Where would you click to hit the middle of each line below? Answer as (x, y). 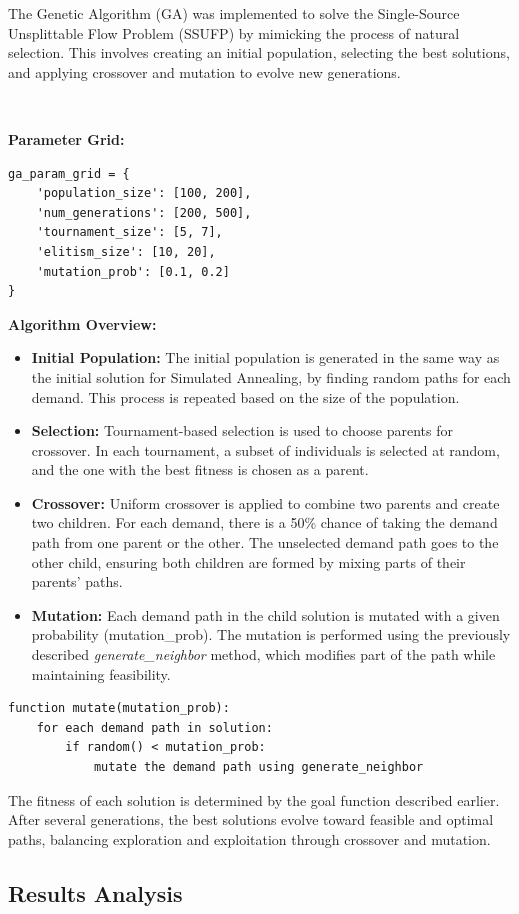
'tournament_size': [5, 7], (129, 232)
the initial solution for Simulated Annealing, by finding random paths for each (271, 376)
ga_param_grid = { (69, 173)
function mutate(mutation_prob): (119, 708)
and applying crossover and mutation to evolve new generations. (204, 71)
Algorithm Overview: (82, 323)
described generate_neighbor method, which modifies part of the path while (263, 654)
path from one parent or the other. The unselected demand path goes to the (265, 542)
